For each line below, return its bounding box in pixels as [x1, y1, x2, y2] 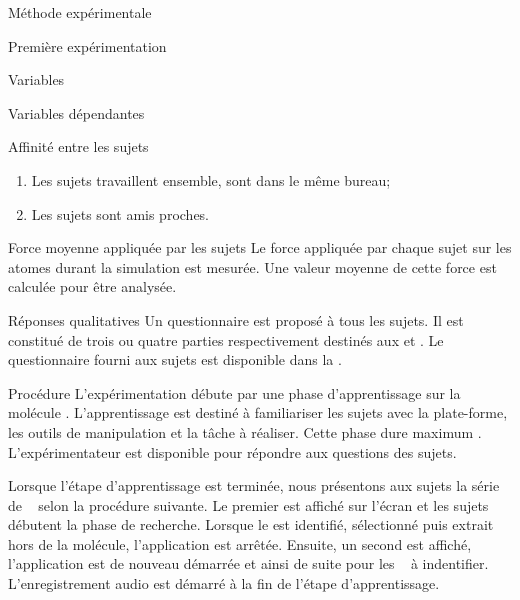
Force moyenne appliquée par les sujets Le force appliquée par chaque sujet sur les [8, 237, 512, 258]
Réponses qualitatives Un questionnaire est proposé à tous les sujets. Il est [8, 309, 464, 330]
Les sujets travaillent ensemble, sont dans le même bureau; [31, 169, 391, 190]
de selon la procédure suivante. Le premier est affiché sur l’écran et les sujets [8, 494, 489, 515]
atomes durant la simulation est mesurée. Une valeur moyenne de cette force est [8, 256, 497, 277]
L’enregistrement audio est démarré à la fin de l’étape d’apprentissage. [8, 573, 440, 594]
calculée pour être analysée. [8, 276, 177, 297]
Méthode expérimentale [8, 2, 152, 22]
